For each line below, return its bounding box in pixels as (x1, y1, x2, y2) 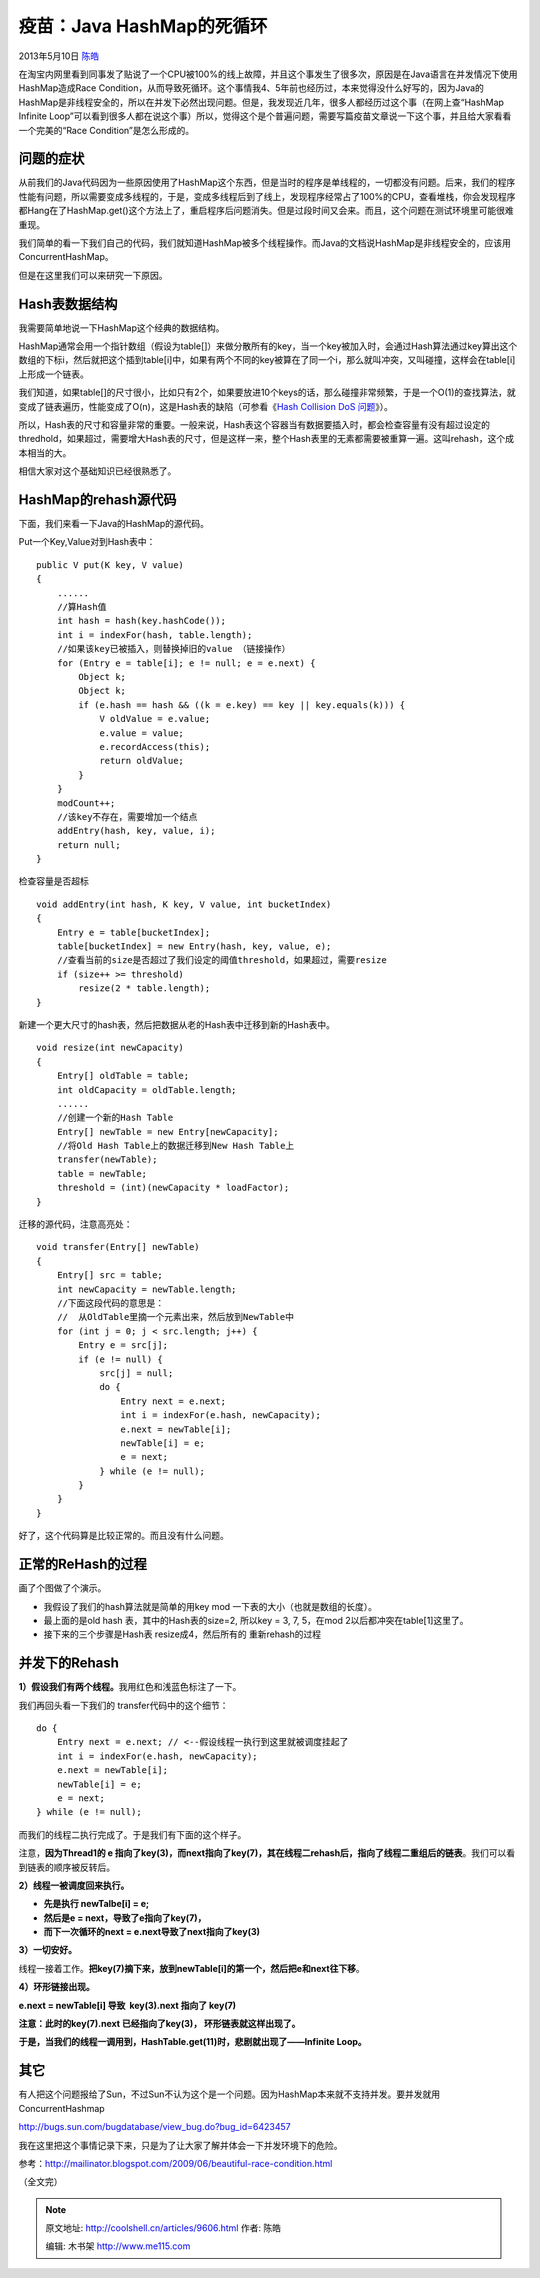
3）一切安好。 (18, 1944, 78, 1956)
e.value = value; (99, 727, 185, 739)
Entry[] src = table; (56, 1270, 164, 1281)
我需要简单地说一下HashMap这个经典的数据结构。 (18, 321, 225, 334)
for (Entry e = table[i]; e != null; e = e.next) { (56, 657, 316, 669)
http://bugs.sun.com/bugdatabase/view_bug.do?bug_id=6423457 (18, 2121, 291, 2133)
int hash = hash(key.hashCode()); (56, 615, 227, 627)
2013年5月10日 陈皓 (18, 50, 100, 62)
